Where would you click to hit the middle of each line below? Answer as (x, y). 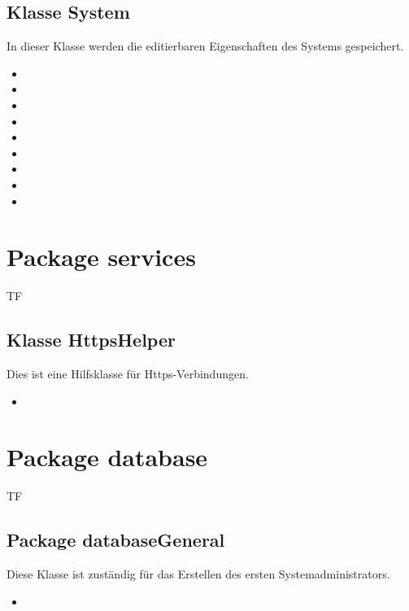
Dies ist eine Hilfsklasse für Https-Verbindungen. (128, 374)
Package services (101, 257)
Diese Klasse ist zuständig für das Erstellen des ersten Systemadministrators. (198, 574)
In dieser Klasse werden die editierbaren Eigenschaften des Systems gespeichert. (205, 46)
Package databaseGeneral (116, 540)
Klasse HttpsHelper (91, 340)
